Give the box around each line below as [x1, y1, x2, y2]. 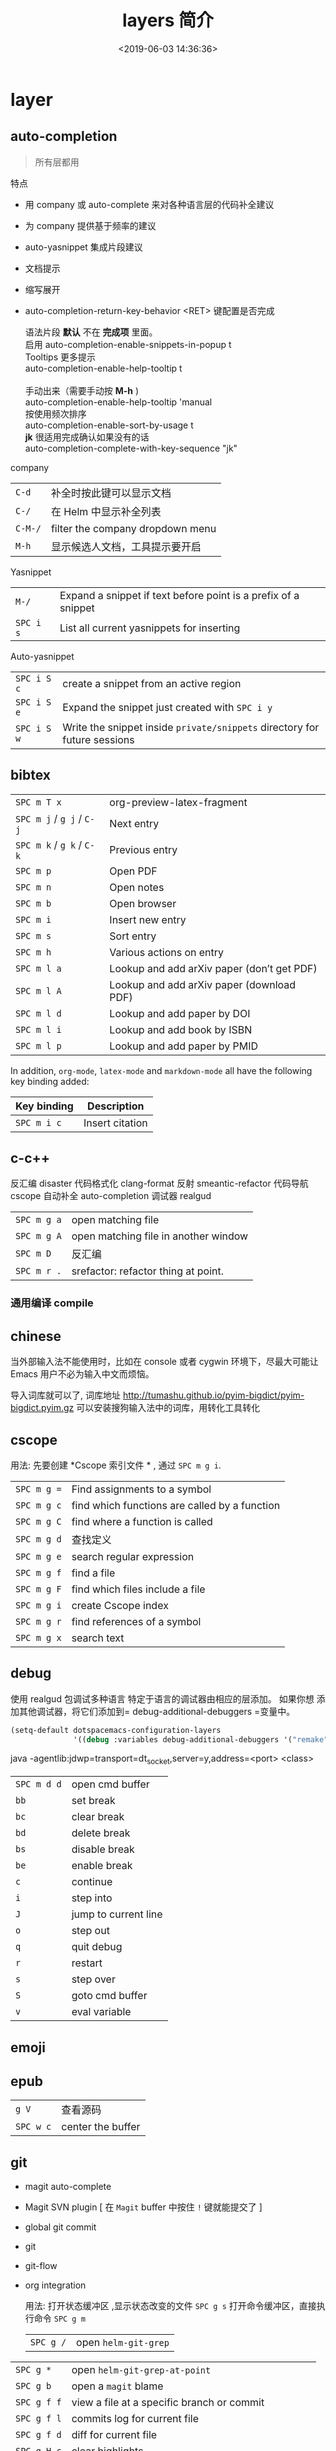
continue [71, 1875, 113, 1889]
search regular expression [71, 1549, 195, 1563]
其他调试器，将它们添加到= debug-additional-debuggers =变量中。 [18, 1705, 296, 1717]
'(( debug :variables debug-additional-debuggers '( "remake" [73, 1734, 329, 1745]
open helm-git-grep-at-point [71, 2363, 212, 2377]
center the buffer [61, 2120, 141, 2134]
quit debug [71, 1940, 123, 1954]
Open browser [109, 896, 177, 910]
